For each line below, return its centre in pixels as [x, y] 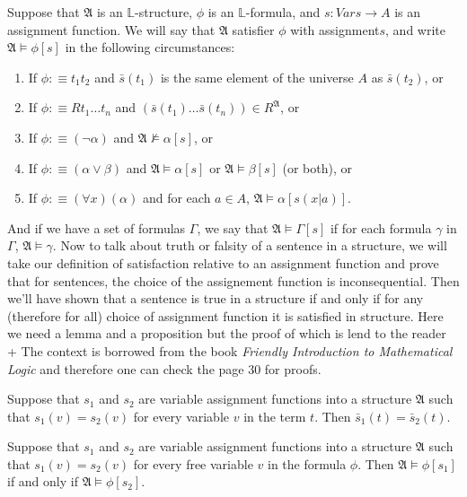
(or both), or [317, 167]
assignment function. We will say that [111, 29]
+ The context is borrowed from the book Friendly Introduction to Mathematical [230, 350]
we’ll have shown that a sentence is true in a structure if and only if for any [216, 298]
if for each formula [381, 227]
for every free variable [193, 463]
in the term [275, 416]
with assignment [335, 29]
